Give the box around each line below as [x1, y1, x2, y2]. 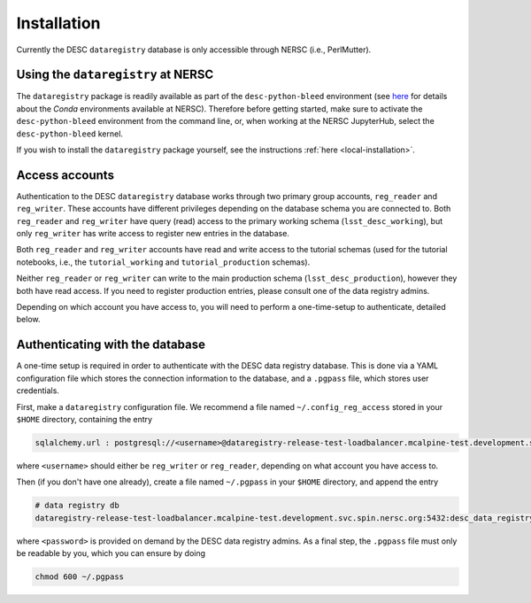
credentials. [16, 385, 59, 396]
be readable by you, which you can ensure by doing [16, 548, 206, 559]
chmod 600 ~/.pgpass [35, 572, 124, 582]
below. [16, 314, 41, 325]
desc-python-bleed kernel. [16, 128, 124, 139]
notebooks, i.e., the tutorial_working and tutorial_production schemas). [16, 257, 311, 267]
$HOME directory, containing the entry [16, 414, 153, 424]
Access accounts [16, 167, 115, 182]
